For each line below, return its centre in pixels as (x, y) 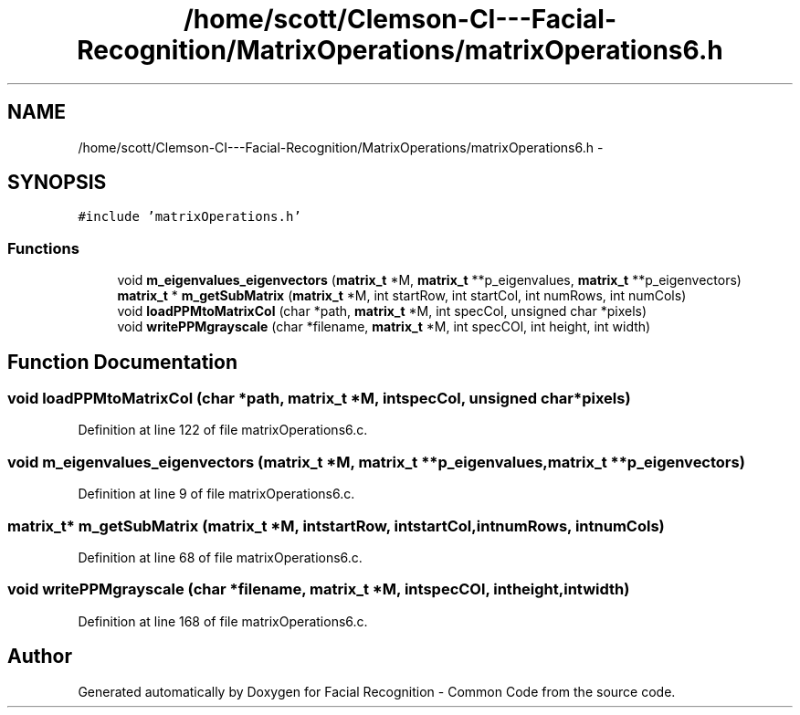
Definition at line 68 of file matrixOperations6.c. (220, 557)
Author (40, 657)
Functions (43, 248)
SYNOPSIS (57, 183)
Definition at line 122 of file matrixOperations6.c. (223, 430)
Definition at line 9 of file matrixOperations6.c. (216, 494)
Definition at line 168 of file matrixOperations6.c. (223, 621)
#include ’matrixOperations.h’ (189, 217)
